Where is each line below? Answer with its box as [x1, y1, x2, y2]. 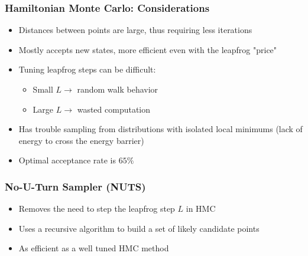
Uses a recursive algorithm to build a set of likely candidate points [18, 222, 260, 234]
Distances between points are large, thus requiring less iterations [18, 24, 252, 36]
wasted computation [77, 103, 151, 115]
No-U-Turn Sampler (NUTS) [5, 179, 146, 193]
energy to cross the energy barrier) [18, 134, 144, 146]
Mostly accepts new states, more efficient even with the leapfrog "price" [18, 43, 277, 55]
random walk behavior [77, 83, 158, 95]
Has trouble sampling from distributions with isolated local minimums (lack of [18, 123, 303, 135]
